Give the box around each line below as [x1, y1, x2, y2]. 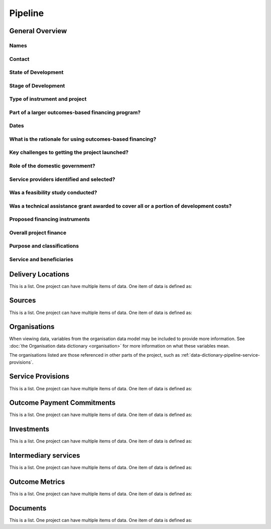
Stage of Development [9, 82, 65, 89]
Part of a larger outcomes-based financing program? [9, 109, 141, 116]
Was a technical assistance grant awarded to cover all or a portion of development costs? [9, 202, 232, 209]
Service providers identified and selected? [9, 176, 115, 183]
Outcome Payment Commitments [9, 398, 116, 407]
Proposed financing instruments [9, 216, 90, 223]
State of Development [9, 69, 64, 76]
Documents [9, 504, 47, 512]
